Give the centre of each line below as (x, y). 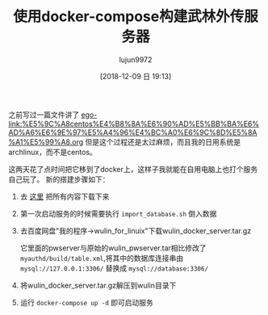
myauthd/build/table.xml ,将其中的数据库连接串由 (102, 258)
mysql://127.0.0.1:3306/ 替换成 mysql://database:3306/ (114, 268)
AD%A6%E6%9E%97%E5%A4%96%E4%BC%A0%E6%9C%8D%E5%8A (133, 132)
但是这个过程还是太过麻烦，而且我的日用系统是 (162, 141)
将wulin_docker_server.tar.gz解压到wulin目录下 (98, 285)
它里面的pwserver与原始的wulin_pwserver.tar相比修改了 (113, 248)
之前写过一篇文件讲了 (44, 115)
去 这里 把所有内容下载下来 (65, 196)
